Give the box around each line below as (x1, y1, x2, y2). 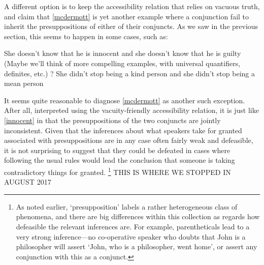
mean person (4, 78, 44, 89)
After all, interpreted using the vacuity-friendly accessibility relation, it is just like (4, 105, 259, 115)
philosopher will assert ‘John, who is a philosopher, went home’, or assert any (16, 241, 257, 252)
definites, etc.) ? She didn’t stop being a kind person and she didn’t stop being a (4, 68, 255, 78)
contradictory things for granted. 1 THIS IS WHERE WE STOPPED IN (4, 165, 231, 177)
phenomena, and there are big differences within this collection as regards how (16, 211, 260, 222)
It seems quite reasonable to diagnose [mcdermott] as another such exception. (4, 95, 245, 105)
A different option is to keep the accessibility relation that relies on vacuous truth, (4, 1, 260, 11)
